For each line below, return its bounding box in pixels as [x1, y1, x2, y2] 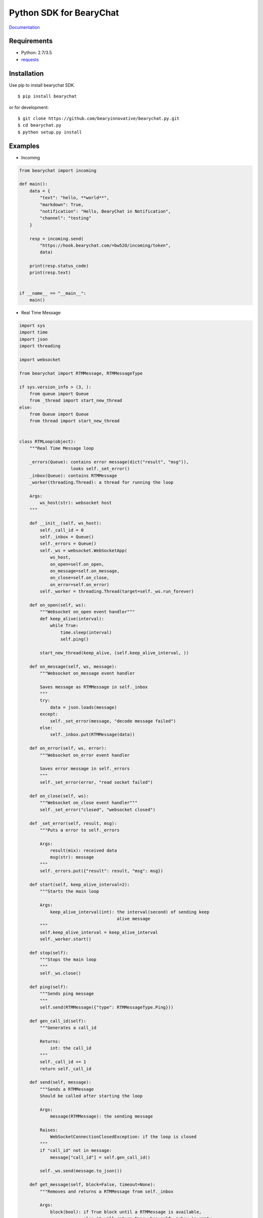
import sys [19, 323, 45, 328]
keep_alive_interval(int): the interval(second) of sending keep [50, 909, 209, 914]
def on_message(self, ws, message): [29, 664, 117, 669]
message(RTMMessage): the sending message [50, 1114, 153, 1119]
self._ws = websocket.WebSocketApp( [39, 548, 128, 553]
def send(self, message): [29, 1080, 92, 1085]
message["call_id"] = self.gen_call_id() [50, 1155, 150, 1160]
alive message [116, 916, 150, 921]
